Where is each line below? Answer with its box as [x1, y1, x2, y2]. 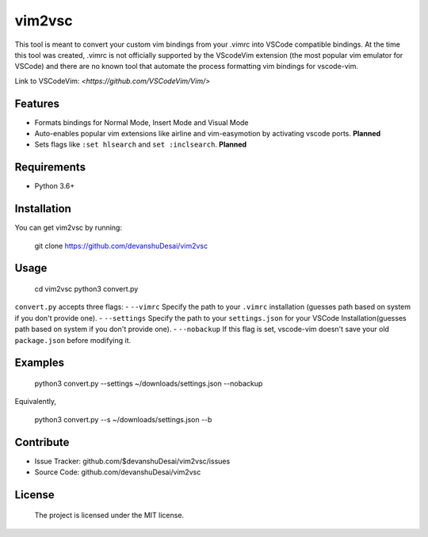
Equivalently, [14, 397, 57, 406]
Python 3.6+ [34, 181, 75, 191]
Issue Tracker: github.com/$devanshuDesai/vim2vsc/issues [34, 456, 231, 466]
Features [14, 97, 59, 110]
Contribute [14, 436, 70, 449]
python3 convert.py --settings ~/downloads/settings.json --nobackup [34, 379, 263, 388]
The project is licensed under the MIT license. [34, 511, 185, 520]
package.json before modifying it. [14, 335, 131, 345]
